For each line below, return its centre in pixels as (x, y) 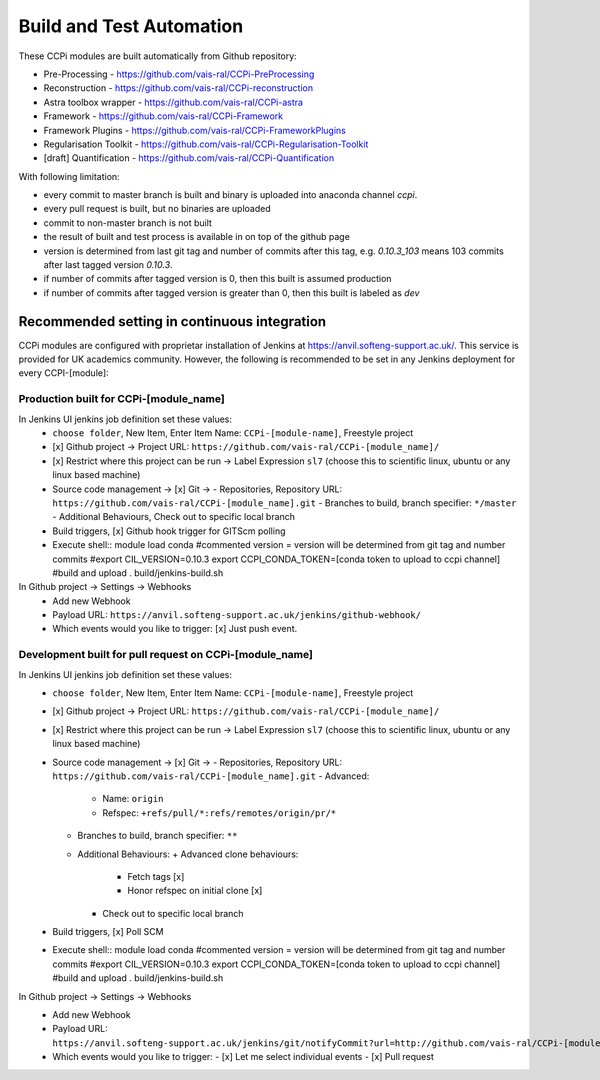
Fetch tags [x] (156, 876)
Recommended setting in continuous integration (172, 321)
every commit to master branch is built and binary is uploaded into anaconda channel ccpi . (230, 195)
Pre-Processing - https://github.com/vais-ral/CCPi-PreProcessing (179, 74)
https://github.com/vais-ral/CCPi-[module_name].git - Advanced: (211, 776)
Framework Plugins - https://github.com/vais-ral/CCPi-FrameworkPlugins (195, 130)
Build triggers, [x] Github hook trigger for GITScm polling (169, 531)
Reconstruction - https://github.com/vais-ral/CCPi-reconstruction (178, 88)
